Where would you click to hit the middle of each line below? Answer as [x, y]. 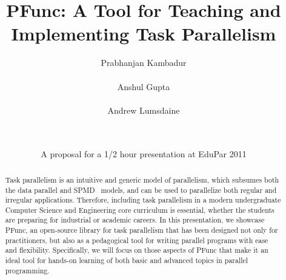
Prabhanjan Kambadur [144, 63]
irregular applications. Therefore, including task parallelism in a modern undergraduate [143, 200]
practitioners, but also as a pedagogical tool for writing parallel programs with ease [137, 240]
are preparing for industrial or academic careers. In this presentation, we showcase [135, 220]
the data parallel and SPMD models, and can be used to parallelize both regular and [141, 190]
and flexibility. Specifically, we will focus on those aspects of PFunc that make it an [137, 250]
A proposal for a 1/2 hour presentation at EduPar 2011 [144, 154]
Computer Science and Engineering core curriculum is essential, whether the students [140, 210]
